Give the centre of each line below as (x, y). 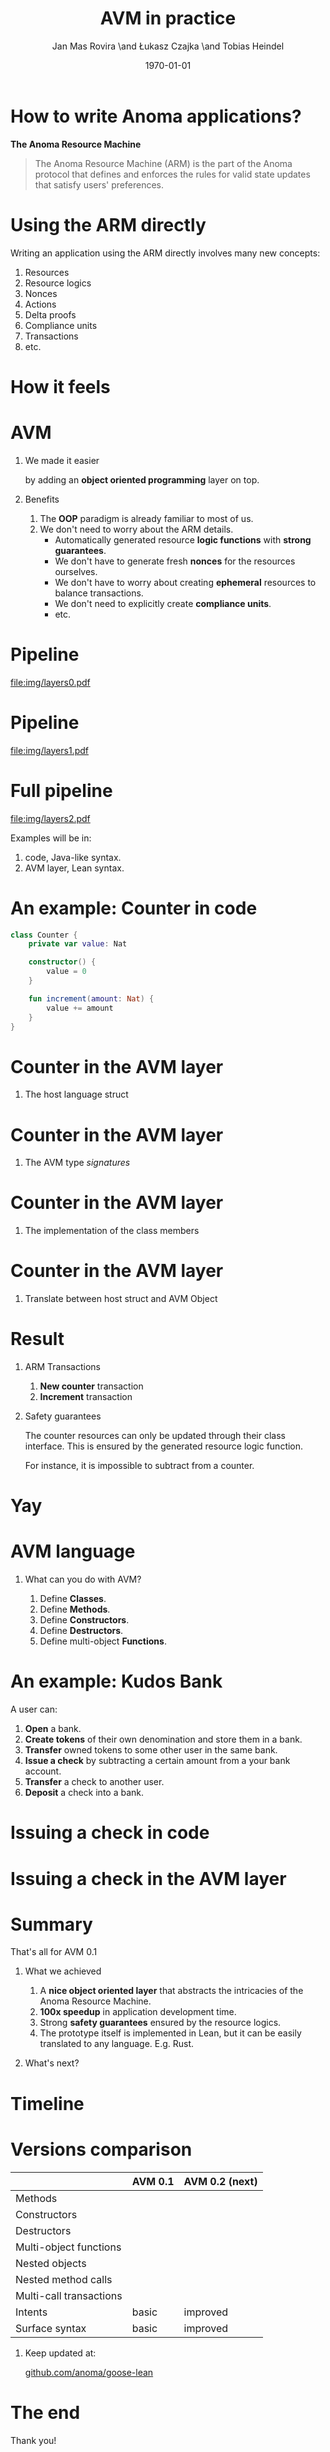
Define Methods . (75, 1609)
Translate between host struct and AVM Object (121, 1299)
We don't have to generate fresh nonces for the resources (175, 561)
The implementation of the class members (112, 1231)
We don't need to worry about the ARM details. (136, 529)
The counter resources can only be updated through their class (155, 1436)
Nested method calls (64, 2279)
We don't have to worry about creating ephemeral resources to (185, 582)
